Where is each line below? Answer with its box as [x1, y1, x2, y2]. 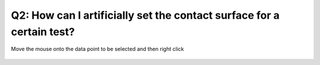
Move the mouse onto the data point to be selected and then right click [11, 46, 184, 53]
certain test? [11, 25, 75, 38]
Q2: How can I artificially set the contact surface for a [11, 9, 280, 22]
